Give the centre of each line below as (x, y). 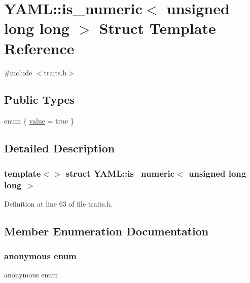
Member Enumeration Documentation (106, 231)
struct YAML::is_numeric (120, 173)
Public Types (40, 99)
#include (18, 72)
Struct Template (157, 28)
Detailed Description (60, 148)
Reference (39, 48)
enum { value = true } (39, 121)
